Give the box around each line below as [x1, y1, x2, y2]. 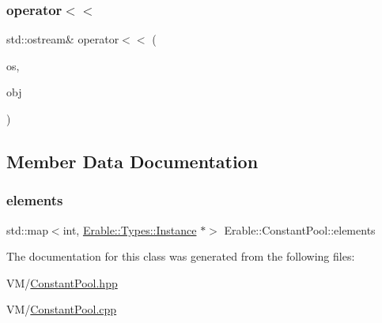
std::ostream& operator [6, 31, 119, 47]
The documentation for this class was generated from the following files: [6, 248, 355, 265]
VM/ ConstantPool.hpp [6, 274, 118, 291]
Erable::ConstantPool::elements [224, 221, 376, 238]
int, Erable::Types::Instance [62, 221, 197, 238]
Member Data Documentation [6, 148, 259, 173]
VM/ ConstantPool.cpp [6, 301, 117, 317]
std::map [6, 221, 48, 238]
